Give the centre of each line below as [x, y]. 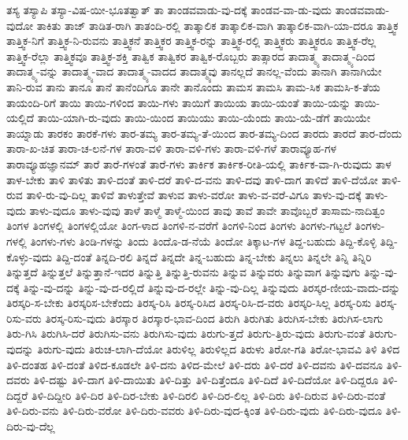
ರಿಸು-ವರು [24, 318]
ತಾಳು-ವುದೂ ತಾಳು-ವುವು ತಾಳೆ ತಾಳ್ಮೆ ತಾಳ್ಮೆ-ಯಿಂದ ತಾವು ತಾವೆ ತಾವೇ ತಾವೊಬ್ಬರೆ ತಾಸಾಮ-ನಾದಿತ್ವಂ [207, 210]
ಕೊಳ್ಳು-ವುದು [30, 256]
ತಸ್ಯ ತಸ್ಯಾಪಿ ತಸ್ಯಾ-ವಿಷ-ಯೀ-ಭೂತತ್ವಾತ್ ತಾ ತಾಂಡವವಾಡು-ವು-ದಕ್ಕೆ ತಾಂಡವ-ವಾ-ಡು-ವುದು [169, 9]
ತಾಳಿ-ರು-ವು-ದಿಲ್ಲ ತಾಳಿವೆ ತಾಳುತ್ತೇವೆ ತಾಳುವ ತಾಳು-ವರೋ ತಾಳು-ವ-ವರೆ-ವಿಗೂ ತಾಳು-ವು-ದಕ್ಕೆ [194, 195]
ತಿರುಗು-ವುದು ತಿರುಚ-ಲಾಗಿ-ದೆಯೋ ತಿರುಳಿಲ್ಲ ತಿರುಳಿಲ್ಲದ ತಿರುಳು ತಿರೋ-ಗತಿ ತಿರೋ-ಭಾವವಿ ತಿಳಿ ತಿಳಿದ [219, 349]
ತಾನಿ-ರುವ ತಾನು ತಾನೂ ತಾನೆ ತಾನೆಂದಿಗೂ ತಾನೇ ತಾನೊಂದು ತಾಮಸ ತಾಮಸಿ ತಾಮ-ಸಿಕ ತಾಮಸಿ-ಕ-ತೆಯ [193, 86]
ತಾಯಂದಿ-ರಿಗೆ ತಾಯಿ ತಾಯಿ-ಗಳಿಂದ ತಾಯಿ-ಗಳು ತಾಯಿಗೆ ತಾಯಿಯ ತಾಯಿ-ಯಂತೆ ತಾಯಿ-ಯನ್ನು [179, 102]
